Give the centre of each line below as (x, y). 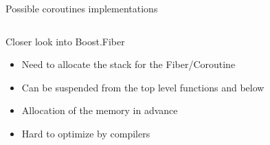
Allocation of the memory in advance (100, 110)
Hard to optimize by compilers (86, 133)
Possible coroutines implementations (82, 8)
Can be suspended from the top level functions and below (143, 87)
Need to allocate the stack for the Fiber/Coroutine (128, 64)
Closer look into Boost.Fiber (65, 41)
